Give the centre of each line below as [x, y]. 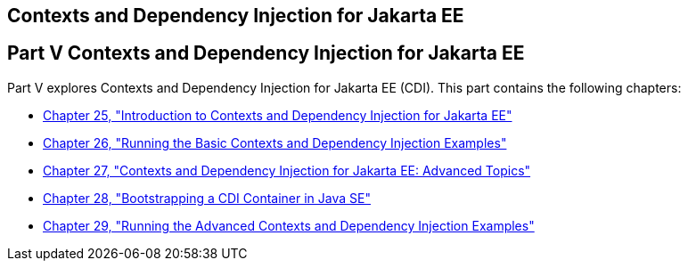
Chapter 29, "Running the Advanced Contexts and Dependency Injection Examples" [289, 225]
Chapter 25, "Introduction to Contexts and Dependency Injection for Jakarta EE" [278, 115]
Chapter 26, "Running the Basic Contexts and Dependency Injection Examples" [275, 142]
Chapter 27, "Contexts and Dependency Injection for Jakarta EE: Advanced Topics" [287, 170]
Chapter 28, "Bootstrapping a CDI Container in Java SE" [207, 198]
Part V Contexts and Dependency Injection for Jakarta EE [266, 53]
